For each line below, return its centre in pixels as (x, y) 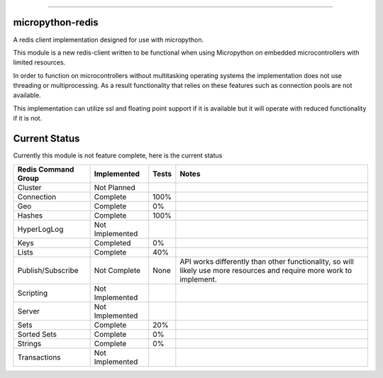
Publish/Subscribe (48, 270)
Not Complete (117, 270)
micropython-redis (56, 22)
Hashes (30, 215)
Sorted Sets (37, 334)
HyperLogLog (40, 229)
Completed (112, 243)
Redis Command (46, 169)
